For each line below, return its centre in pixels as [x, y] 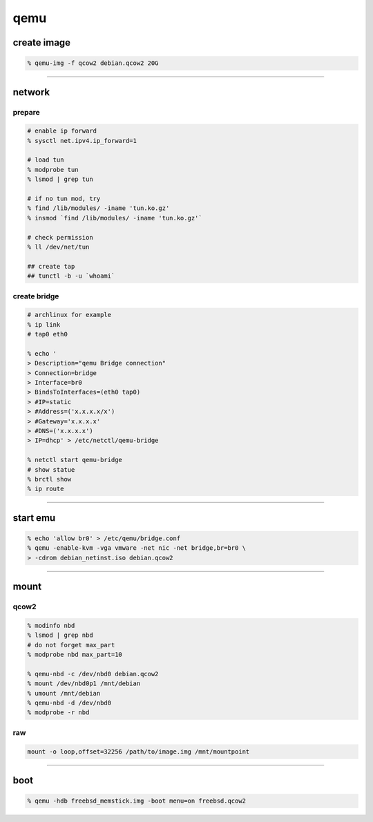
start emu [34, 518]
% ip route [46, 489]
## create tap [51, 266]
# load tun [46, 160]
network [31, 92]
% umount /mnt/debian [64, 693]
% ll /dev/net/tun [58, 247]
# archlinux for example [69, 315]
